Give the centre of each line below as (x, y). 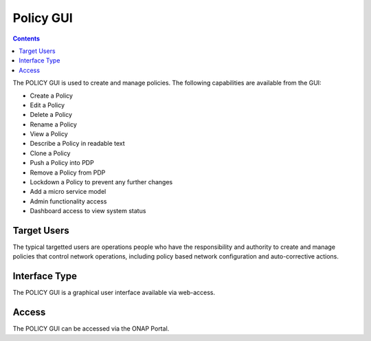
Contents (26, 38)
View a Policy (49, 134)
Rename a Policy (53, 124)
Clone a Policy (50, 153)
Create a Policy (52, 96)
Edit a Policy (47, 105)
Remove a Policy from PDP (68, 173)
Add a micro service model (68, 192)
